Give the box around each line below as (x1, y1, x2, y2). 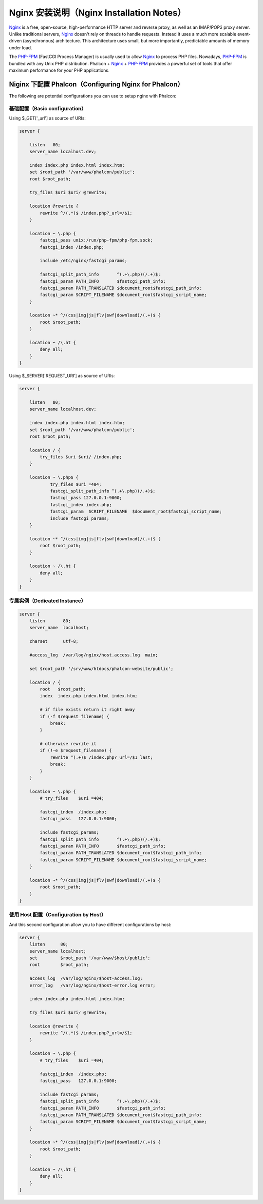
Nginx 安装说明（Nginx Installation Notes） (9, 7, 186, 18)
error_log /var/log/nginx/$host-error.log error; (29, 983, 156, 988)
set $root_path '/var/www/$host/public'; (29, 955, 150, 961)
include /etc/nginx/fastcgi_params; (39, 258, 128, 263)
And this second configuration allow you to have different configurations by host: (9, 922, 171, 928)
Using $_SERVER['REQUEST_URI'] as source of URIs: (9, 373, 115, 379)
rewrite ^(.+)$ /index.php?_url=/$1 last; (50, 754, 153, 760)
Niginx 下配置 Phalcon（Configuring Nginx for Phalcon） (9, 80, 184, 88)
